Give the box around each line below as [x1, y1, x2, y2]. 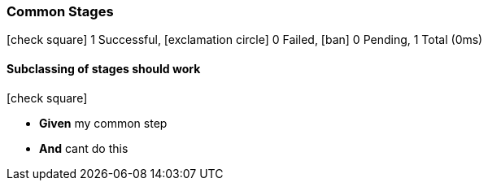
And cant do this [39, 141, 129, 155]
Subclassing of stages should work [7, 61, 201, 76]
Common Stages [7, 3, 114, 20]
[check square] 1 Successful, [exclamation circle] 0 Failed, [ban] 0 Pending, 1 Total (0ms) [7, 33, 483, 47]
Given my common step [39, 115, 168, 130]
